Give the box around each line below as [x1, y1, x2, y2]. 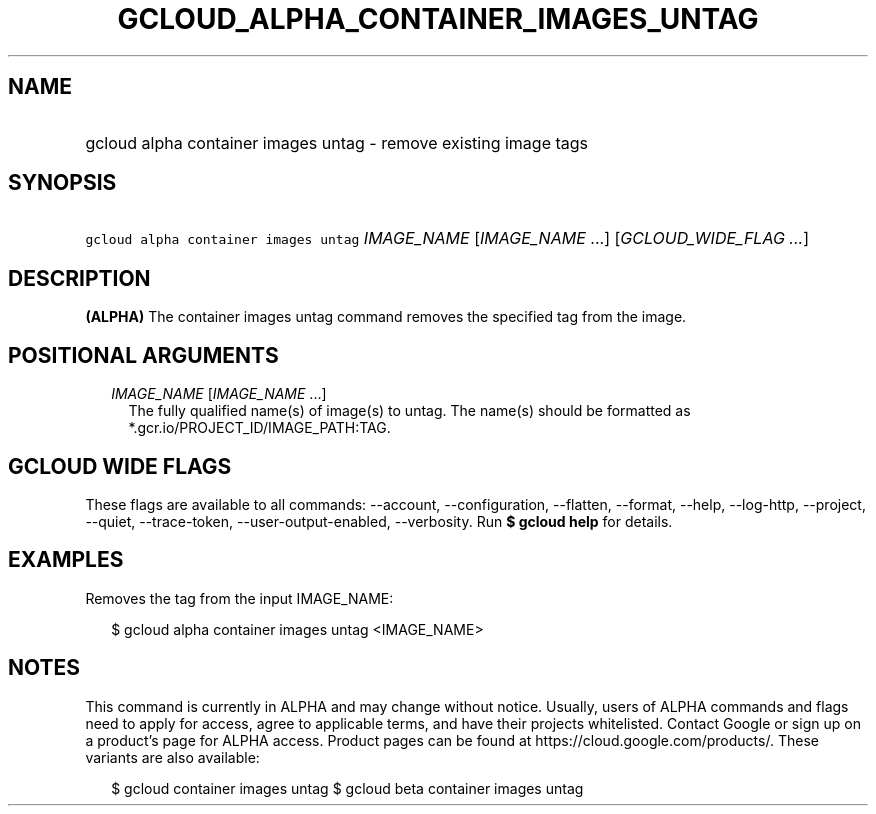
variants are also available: [85, 748, 260, 766]
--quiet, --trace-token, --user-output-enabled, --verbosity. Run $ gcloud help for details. [85, 512, 673, 530]
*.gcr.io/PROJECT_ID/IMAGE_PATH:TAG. [128, 419, 391, 437]
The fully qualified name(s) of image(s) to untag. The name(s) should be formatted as [128, 402, 691, 420]
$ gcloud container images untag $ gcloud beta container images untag [111, 779, 584, 797]
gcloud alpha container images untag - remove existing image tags [85, 132, 589, 153]
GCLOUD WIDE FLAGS [8, 453, 232, 479]
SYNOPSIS [8, 170, 117, 196]
